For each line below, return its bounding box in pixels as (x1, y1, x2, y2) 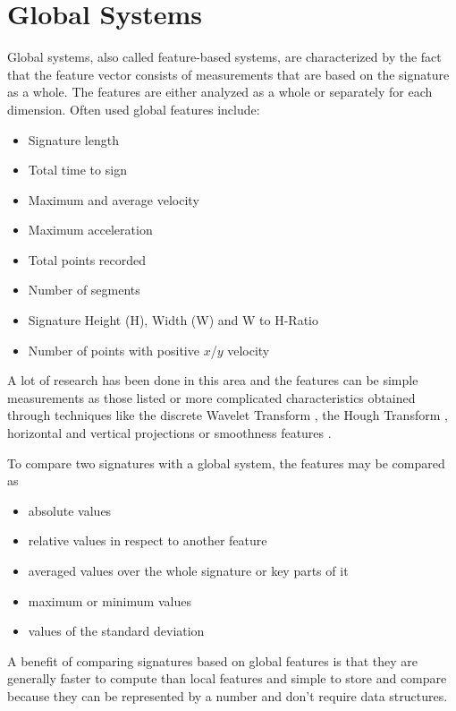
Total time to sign (28, 160, 127, 179)
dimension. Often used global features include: (7, 99, 260, 118)
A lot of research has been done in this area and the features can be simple (7, 371, 418, 390)
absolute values (28, 501, 112, 519)
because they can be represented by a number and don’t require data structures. (7, 686, 448, 705)
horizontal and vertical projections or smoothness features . (7, 424, 332, 442)
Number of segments (28, 280, 140, 299)
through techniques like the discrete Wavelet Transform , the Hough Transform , (7, 406, 448, 424)
